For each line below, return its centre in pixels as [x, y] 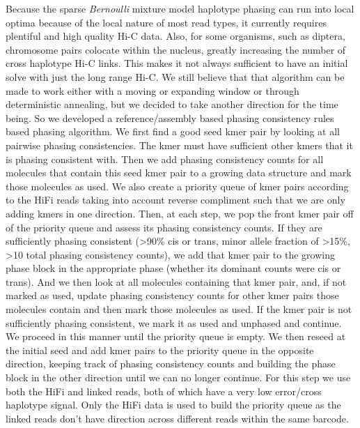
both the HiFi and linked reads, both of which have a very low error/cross [164, 391]
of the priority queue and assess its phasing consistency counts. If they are [164, 227]
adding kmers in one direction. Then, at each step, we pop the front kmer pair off [180, 213]
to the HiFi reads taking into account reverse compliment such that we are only [175, 200]
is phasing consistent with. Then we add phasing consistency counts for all [165, 159]
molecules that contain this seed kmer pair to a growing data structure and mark [179, 173]
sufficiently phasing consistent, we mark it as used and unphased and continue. [174, 322]
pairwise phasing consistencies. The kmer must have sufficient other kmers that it [179, 145]
